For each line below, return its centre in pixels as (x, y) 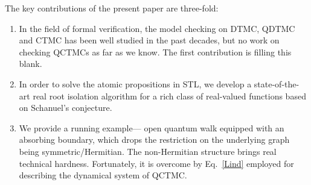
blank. (30, 64)
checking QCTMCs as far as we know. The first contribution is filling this (155, 52)
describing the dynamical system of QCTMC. (103, 175)
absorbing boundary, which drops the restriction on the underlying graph (154, 140)
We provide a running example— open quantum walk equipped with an (152, 127)
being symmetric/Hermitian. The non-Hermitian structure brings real (148, 151)
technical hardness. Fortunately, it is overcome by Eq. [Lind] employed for (156, 163)
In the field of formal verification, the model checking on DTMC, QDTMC (157, 28)
